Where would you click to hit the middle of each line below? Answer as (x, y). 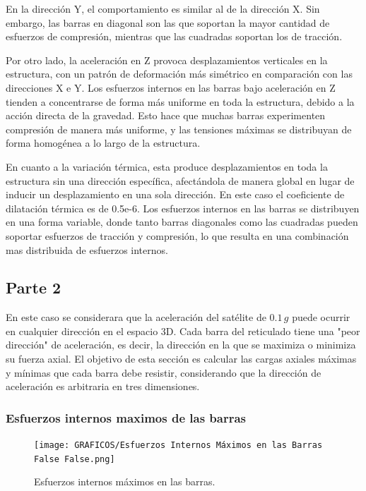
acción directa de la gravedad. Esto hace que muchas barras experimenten (166, 115)
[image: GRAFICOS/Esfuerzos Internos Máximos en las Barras (178, 445)
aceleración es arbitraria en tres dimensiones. (103, 386)
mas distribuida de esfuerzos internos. (87, 249)
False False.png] (75, 459)
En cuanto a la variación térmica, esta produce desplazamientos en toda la (167, 166)
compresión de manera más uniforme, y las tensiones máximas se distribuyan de (179, 129)
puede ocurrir (321, 317)
